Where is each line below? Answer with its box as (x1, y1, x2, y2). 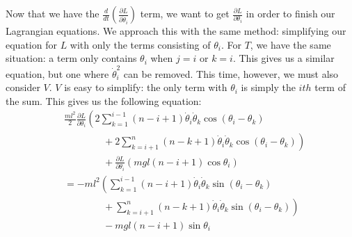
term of (314, 80, 346, 95)
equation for (6, 37, 57, 51)
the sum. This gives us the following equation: (6, 93, 202, 108)
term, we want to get (140, 6, 230, 20)
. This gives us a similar (232, 51, 335, 65)
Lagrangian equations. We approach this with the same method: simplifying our (6, 24, 346, 38)
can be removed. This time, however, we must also (123, 66, 339, 81)
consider (6, 80, 40, 95)
